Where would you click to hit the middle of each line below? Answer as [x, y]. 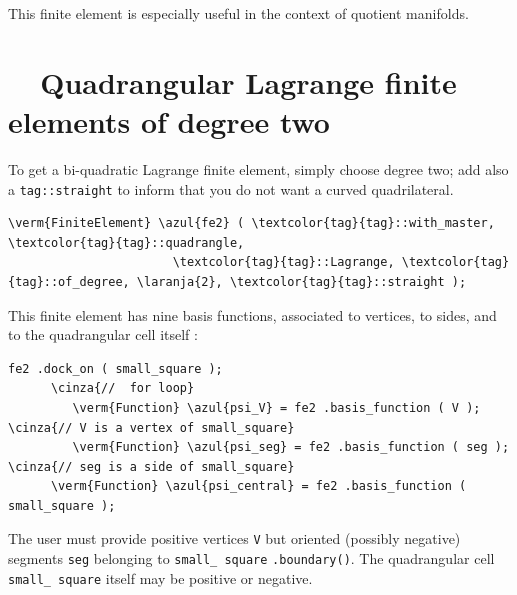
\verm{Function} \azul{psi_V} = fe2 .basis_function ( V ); [276, 407]
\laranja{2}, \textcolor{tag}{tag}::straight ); [301, 281]
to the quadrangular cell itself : [103, 334]
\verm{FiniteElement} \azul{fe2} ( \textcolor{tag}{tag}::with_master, [251, 223]
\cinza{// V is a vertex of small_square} [151, 427]
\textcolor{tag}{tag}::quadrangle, [126, 242]
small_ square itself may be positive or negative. [160, 577]
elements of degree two [169, 120]
